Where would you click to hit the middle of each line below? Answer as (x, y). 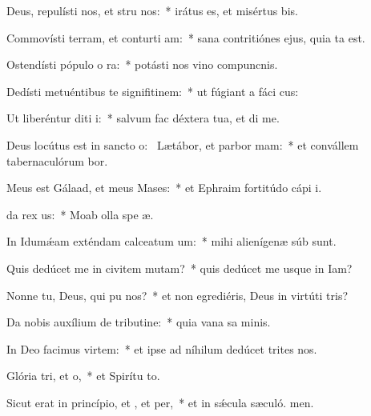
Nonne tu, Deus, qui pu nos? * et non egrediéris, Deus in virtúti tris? (177, 295)
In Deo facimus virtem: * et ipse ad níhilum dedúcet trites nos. (162, 348)
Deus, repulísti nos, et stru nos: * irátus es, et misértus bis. (152, 10)
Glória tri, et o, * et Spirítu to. (83, 376)
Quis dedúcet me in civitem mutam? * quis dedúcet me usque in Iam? (179, 268)
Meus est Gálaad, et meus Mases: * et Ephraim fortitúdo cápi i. (164, 188)
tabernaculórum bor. (57, 160)
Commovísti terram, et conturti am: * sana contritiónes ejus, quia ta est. (186, 37)
